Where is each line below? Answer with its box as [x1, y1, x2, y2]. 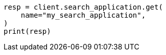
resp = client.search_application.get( [4, 3, 163, 11]
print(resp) [4, 27, 51, 35]
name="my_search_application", [20, 11, 146, 19]
